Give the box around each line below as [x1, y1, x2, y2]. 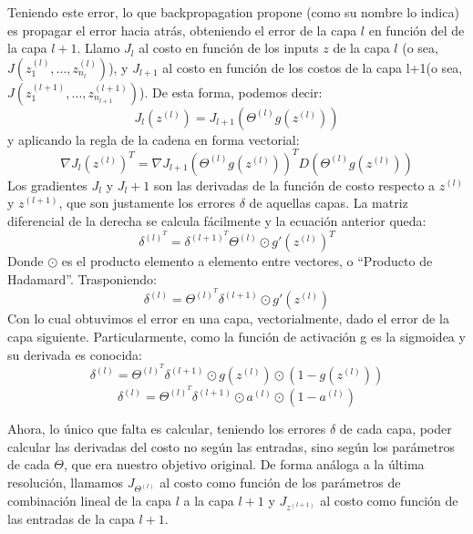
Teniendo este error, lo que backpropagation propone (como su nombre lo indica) [7, 3, 459, 21]
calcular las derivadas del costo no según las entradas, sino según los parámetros [7, 436, 455, 456]
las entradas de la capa [7, 509, 135, 528]
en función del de [368, 20, 465, 39]
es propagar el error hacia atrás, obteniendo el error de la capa [7, 20, 357, 39]
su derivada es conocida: [7, 344, 142, 364]
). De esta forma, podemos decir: [139, 82, 323, 101]
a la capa [183, 491, 234, 510]
